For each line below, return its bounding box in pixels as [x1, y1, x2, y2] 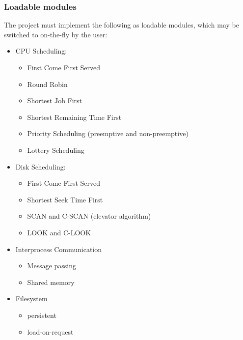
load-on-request [27, 326, 74, 337]
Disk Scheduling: [15, 161, 66, 171]
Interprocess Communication [15, 244, 102, 254]
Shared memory [27, 277, 75, 287]
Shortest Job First [27, 95, 82, 106]
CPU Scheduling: [15, 46, 67, 56]
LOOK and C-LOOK [27, 227, 91, 237]
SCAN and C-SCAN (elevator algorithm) [27, 211, 151, 221]
